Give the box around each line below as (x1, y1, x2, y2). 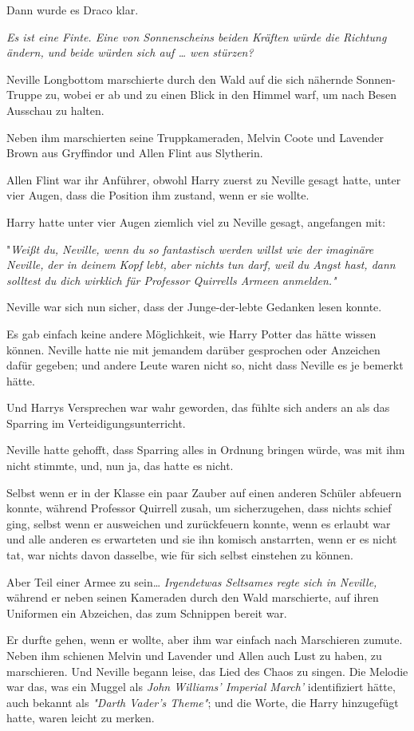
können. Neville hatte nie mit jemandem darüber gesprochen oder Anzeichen (6, 341, 380, 358)
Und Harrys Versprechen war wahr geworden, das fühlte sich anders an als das (6, 399, 390, 416)
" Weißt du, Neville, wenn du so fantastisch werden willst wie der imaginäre (6, 240, 374, 257)
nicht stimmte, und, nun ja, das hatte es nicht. (6, 457, 234, 474)
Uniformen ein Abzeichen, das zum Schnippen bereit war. (6, 604, 287, 621)
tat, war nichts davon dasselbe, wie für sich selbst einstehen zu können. (6, 547, 353, 563)
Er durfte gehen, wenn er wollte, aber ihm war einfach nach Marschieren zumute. (6, 631, 403, 648)
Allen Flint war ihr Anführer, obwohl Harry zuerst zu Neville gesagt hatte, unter (6, 171, 401, 188)
